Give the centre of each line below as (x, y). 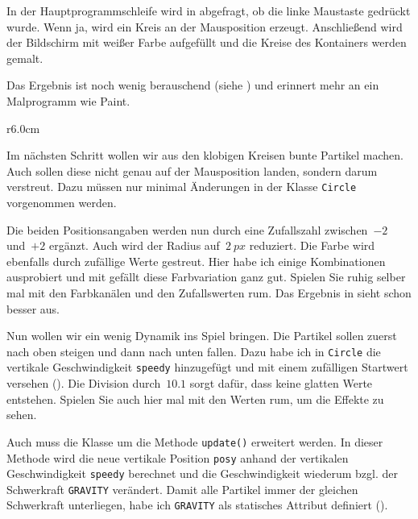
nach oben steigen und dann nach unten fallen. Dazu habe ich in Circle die (194, 351)
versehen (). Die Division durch (84, 383)
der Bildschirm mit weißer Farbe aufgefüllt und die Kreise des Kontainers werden (207, 42)
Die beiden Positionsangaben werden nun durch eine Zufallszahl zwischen (187, 229)
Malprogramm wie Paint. (68, 100)
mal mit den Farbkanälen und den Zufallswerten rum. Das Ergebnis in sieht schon (209, 292)
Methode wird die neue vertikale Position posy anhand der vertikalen (178, 457)
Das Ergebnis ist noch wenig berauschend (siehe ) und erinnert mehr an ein (193, 85)
